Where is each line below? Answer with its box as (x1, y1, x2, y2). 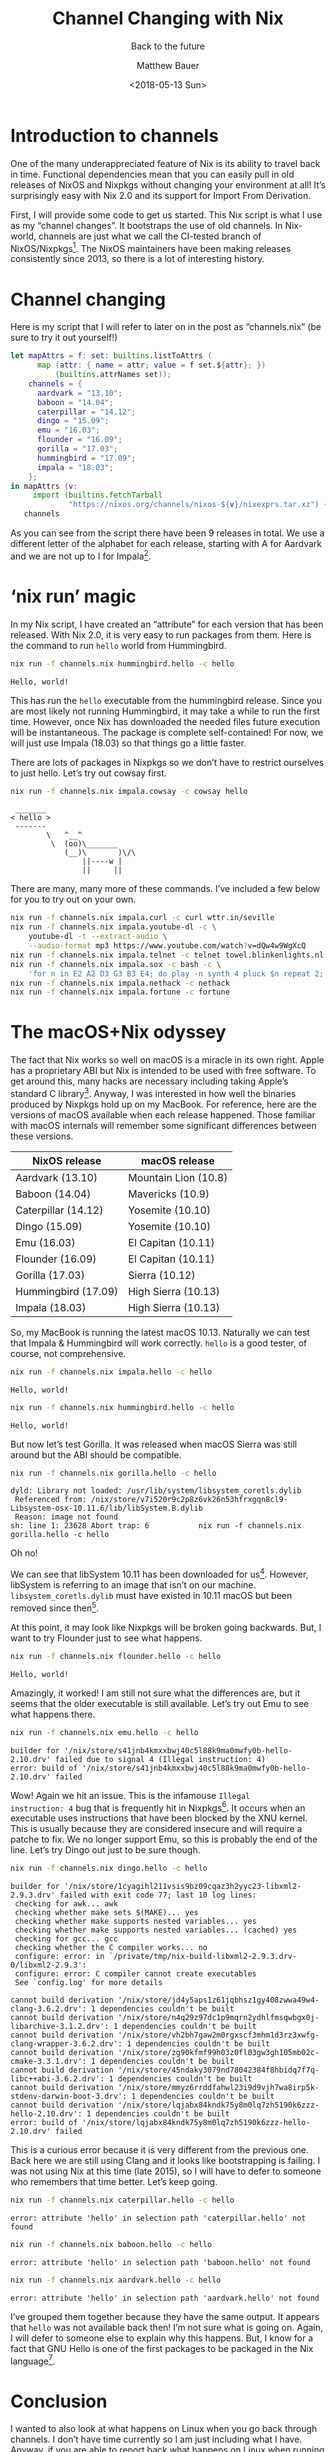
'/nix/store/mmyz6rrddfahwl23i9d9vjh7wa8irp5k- (117, 2083, 320, 2093)
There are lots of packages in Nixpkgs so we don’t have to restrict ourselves (10, 756, 325, 768)
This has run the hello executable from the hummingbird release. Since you (10, 694, 323, 706)
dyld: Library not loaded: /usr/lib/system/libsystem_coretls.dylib (10, 1486, 302, 1496)
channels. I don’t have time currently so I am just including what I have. (10, 2433, 303, 2446)
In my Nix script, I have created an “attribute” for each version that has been (10, 618, 324, 630)
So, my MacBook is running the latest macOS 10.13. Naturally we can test (10, 1326, 310, 1338)
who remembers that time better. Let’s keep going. (10, 2176, 218, 2188)
